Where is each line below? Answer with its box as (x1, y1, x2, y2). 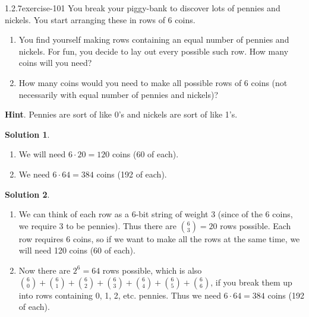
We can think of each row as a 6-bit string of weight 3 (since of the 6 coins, (18, 208, 293, 220)
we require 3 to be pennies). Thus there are (18, 219, 176, 232)
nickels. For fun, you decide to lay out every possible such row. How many (18, 45, 289, 57)
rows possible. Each (220, 219, 291, 232)
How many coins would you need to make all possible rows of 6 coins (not (18, 76, 288, 88)
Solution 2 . (5, 188, 50, 200)
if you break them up (215, 275, 292, 288)
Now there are (18, 264, 71, 276)
